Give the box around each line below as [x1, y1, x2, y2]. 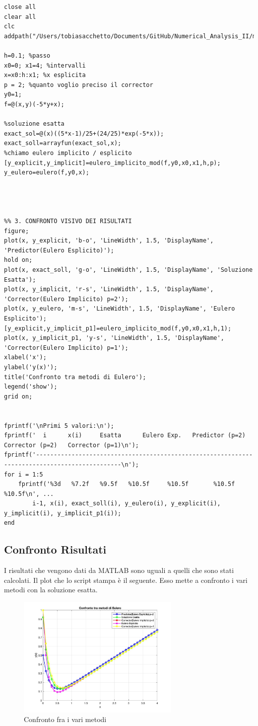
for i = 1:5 [4, 471, 43, 478]
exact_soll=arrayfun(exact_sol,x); [4, 140, 122, 147]
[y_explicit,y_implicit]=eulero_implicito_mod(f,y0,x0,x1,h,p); [4, 159, 221, 166]
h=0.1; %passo [4, 52, 51, 59]
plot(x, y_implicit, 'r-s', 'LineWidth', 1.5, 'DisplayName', [4, 286, 214, 293]
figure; [4, 227, 29, 235]
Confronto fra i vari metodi [24, 714, 107, 725]
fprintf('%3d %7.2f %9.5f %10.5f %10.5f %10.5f [18, 481, 235, 488]
